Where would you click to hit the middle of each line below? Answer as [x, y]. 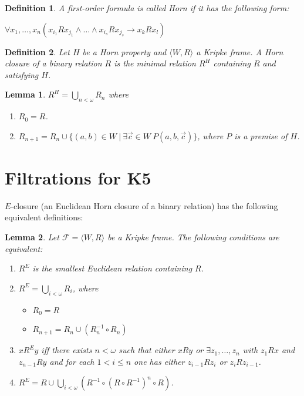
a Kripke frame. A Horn [240, 51]
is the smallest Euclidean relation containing [112, 268]
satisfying [22, 74]
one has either [159, 361]
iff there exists [67, 350]
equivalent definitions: [44, 217]
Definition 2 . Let [37, 51]
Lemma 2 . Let [32, 237]
